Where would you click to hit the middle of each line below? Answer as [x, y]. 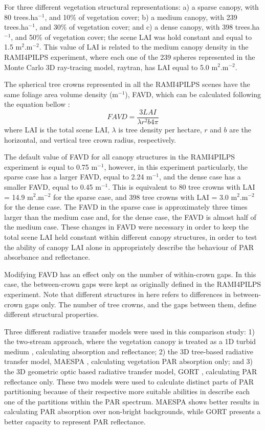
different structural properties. [52, 314]
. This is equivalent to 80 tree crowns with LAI [182, 186]
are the [240, 129]
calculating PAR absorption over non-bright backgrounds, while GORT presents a [132, 411]
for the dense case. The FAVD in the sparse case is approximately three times [126, 207]
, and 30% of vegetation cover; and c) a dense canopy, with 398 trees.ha [147, 27]
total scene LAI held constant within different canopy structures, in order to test [131, 236]
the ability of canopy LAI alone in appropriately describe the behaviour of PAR [129, 247]
